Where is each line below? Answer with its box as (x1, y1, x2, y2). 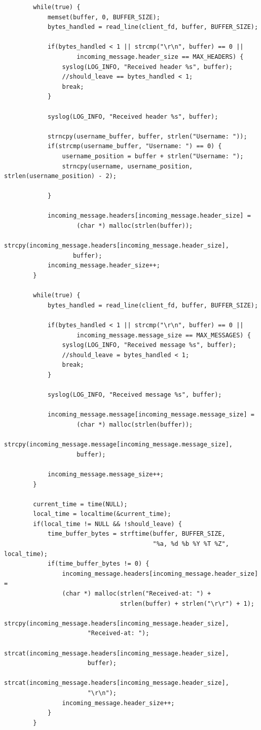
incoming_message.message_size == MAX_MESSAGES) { (77, 331, 251, 339)
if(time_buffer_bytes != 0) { (47, 560, 150, 568)
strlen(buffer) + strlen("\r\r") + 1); (120, 600, 254, 607)
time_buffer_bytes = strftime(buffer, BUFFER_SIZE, (47, 530, 226, 538)
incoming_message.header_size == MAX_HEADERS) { (77, 53, 244, 60)
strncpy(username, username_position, (62, 162, 193, 170)
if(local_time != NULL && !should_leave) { (33, 520, 182, 528)
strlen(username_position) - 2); (4, 172, 117, 180)
